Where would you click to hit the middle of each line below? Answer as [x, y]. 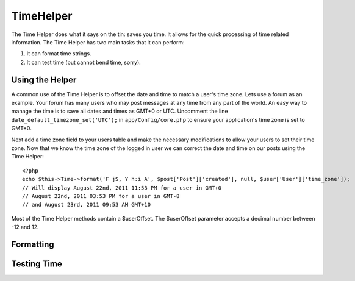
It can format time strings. [59, 54]
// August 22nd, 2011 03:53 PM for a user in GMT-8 [101, 196]
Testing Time [37, 264]
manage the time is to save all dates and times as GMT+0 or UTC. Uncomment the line [120, 111]
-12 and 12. [25, 227]
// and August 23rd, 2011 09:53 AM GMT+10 [87, 205]
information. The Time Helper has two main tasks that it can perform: [98, 42]
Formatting [33, 244]
